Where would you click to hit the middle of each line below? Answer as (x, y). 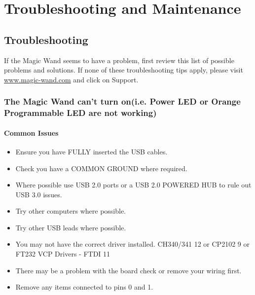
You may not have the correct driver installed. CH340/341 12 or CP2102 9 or (132, 244)
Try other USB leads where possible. (71, 227)
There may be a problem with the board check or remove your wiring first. (128, 270)
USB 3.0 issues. (39, 194)
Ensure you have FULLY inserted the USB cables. (91, 151)
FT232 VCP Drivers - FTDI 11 (63, 254)
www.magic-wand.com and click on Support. (71, 79)
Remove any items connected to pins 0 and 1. (84, 287)
